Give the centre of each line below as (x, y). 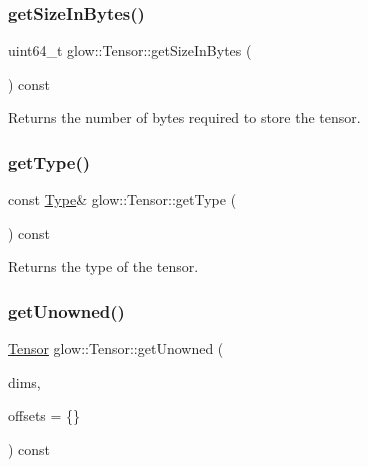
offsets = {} (44, 415)
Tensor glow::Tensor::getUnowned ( (116, 348)
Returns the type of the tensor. (103, 266)
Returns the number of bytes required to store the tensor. (184, 117)
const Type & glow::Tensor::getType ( (122, 199)
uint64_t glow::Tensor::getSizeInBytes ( (130, 50)
